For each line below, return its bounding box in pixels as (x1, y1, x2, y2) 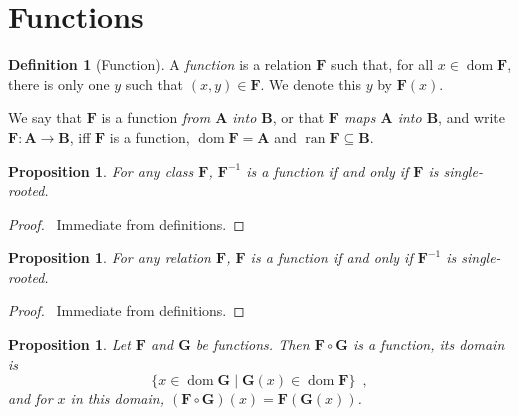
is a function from (101, 107, 211, 128)
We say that (8, 107, 82, 128)
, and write (438, 107, 506, 128)
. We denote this (260, 73, 361, 94)
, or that (272, 107, 325, 128)
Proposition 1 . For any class (8, 160, 194, 181)
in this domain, (70, 388, 164, 409)
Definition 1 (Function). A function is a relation (8, 54, 312, 75)
